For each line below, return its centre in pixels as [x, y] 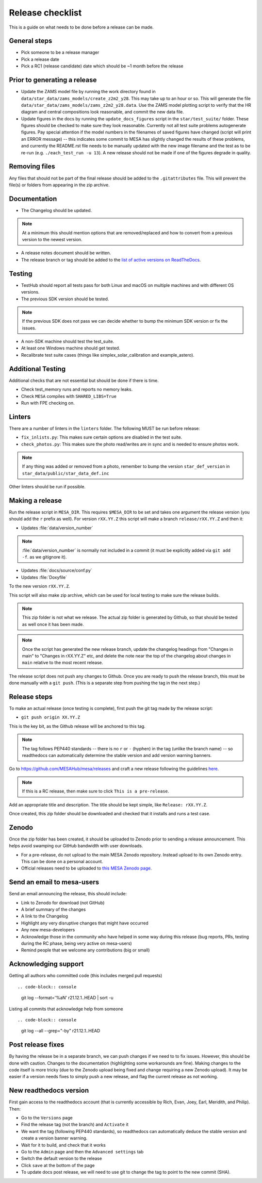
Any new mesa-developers [48, 930]
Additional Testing [37, 369]
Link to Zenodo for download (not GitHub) [63, 903]
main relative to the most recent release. [63, 663]
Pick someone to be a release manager [60, 52]
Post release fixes [37, 1045]
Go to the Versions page [47, 1118]
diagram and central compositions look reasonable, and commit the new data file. [103, 112]
